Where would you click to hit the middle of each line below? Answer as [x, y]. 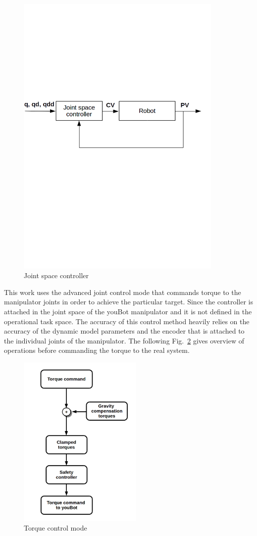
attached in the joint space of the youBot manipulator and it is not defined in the [128, 311]
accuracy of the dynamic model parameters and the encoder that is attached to [124, 331]
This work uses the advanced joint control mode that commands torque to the [123, 292]
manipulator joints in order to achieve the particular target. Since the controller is [128, 302]
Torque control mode [55, 528]
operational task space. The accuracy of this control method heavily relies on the [127, 321]
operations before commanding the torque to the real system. [97, 350]
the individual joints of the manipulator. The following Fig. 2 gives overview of [124, 340]
